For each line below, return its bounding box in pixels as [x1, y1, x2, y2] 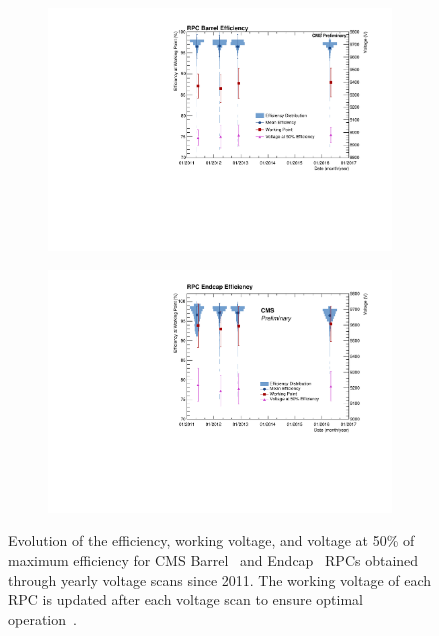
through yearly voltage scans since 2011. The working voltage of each [8, 569, 432, 590]
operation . [8, 608, 77, 629]
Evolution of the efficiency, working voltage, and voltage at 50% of [8, 530, 415, 551]
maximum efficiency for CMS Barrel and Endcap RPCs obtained [8, 550, 419, 570]
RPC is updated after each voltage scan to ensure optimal [8, 589, 363, 610]
